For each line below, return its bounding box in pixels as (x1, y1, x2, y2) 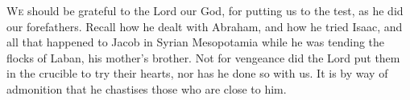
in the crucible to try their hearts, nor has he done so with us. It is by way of (6, 65, 388, 82)
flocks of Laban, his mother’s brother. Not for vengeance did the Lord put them (6, 49, 400, 66)
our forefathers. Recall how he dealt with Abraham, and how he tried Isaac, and (6, 18, 403, 34)
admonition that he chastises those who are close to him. (6, 80, 287, 97)
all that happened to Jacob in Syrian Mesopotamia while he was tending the (6, 34, 385, 50)
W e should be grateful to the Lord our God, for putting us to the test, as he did (6, 2, 404, 18)
